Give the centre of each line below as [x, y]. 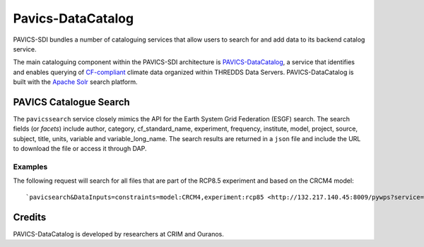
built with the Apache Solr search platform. [75, 82]
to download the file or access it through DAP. [80, 149]
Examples [30, 167]
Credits [30, 217]
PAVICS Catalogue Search [71, 102]
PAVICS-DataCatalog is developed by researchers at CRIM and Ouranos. [118, 234]
